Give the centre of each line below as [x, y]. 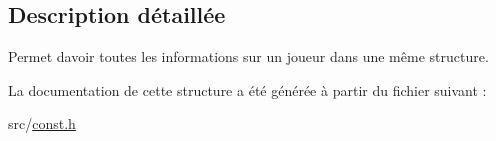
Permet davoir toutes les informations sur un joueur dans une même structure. [248, 56]
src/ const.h [42, 123]
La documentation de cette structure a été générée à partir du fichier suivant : [247, 89]
